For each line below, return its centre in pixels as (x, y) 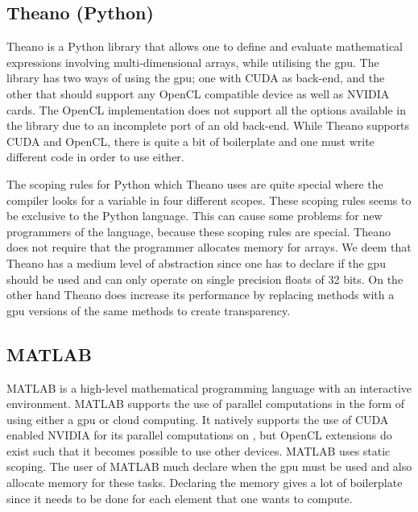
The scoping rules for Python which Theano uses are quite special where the (195, 183)
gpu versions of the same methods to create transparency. (149, 310)
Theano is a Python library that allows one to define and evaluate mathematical (205, 46)
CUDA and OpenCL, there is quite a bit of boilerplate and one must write (190, 141)
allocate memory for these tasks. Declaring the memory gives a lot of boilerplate (205, 483)
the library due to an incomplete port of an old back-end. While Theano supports (208, 125)
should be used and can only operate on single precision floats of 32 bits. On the (205, 279)
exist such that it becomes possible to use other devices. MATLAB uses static (199, 450)
